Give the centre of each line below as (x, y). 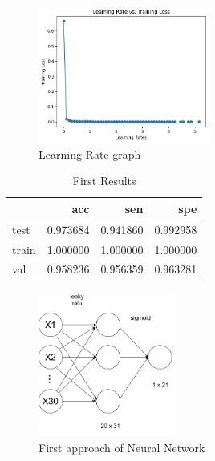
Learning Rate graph (90, 154)
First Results (104, 181)
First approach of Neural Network (122, 447)
